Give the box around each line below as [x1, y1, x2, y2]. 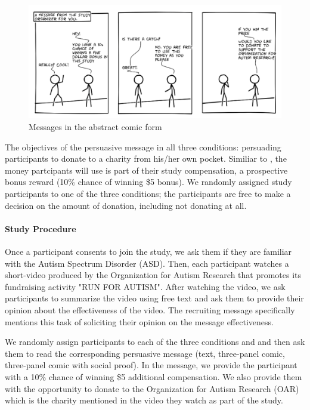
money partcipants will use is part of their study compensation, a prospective [5, 164, 288, 176]
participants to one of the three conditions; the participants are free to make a [5, 187, 291, 200]
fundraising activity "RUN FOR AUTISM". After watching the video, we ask [5, 280, 286, 292]
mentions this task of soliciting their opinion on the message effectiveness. [5, 315, 274, 328]
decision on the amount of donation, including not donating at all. [5, 199, 247, 211]
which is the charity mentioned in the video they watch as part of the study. [5, 394, 283, 406]
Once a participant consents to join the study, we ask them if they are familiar [5, 245, 292, 258]
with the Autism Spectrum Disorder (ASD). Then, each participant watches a [5, 257, 289, 269]
